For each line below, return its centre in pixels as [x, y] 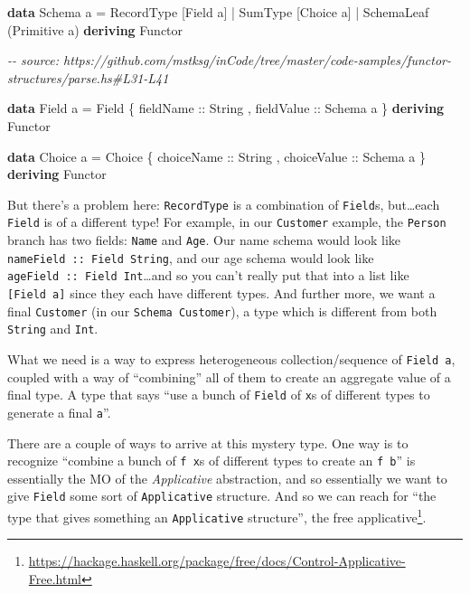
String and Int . [53, 329]
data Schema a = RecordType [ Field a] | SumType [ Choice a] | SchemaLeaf [218, 12]
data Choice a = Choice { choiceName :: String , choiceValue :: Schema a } [216, 156]
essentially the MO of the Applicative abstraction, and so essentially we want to [227, 478]
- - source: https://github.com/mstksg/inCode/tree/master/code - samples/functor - [229, 60]
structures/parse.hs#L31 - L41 [88, 77]
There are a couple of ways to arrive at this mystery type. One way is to [208, 442]
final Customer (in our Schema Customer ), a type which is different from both [222, 311]
